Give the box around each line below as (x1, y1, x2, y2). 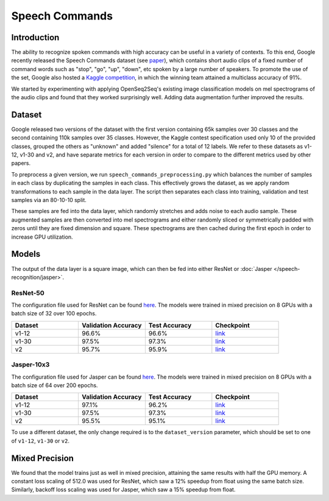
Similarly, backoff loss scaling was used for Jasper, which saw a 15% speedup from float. (11, 486, 236, 493)
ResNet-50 (11, 289, 45, 297)
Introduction (11, 32, 60, 43)
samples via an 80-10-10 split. (11, 197, 87, 204)
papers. (11, 159, 30, 167)
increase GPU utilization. (11, 233, 73, 240)
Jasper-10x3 (11, 360, 50, 369)
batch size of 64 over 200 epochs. (11, 381, 98, 389)
